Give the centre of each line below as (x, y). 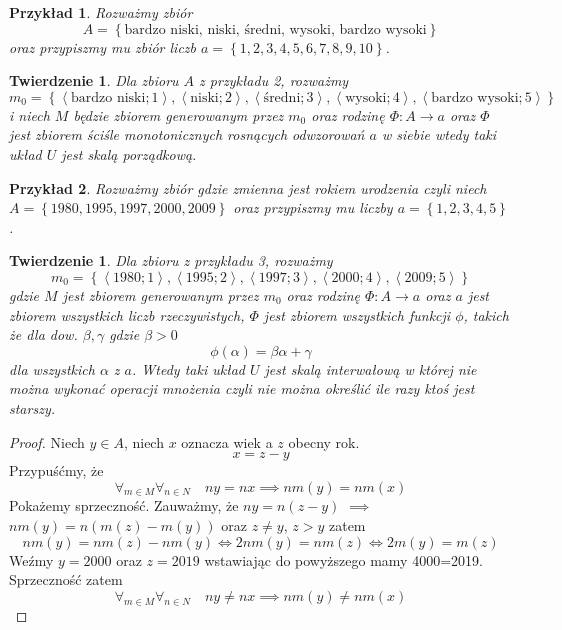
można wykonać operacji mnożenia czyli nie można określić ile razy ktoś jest (242, 388)
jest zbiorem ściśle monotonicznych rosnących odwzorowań (187, 134)
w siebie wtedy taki (439, 134)
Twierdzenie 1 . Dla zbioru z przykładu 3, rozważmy (171, 260)
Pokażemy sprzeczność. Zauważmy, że (124, 505)
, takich (486, 314)
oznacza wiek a (227, 441)
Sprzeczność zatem (66, 579)
